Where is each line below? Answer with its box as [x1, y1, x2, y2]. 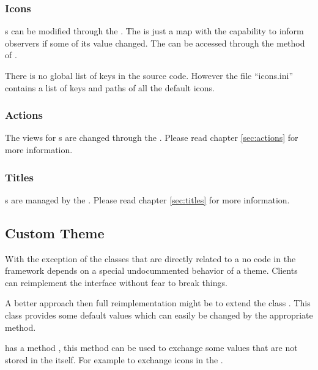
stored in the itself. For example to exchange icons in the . [5, 353, 223, 366]
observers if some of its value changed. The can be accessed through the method [5, 36, 305, 49]
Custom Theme [5, 223, 105, 242]
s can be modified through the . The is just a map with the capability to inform [5, 25, 304, 37]
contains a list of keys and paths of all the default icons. [5, 81, 215, 94]
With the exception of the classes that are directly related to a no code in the [5, 252, 296, 265]
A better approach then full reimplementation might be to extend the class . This [5, 296, 311, 309]
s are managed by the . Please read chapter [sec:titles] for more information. [5, 193, 290, 206]
